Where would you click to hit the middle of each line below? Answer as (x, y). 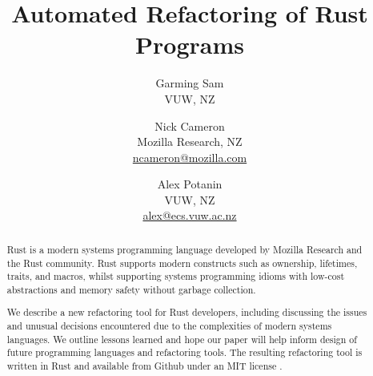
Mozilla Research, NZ (190, 142)
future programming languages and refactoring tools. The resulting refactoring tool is (184, 352)
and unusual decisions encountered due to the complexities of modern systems (169, 326)
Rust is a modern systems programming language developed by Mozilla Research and (184, 249)
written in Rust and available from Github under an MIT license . (144, 366)
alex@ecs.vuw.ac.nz (190, 215)
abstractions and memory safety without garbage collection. (131, 289)
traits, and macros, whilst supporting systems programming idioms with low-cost (176, 276)
